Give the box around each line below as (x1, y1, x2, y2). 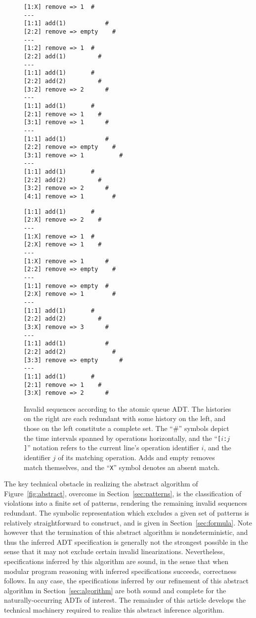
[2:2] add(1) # (24, 52, 102, 60)
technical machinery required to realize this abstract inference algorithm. (4, 604, 224, 615)
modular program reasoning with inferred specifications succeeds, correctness (4, 566, 237, 576)
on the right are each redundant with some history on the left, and (24, 413, 226, 424)
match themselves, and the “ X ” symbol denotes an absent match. (24, 462, 220, 472)
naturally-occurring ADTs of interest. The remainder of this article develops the (4, 595, 246, 605)
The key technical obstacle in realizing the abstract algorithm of (4, 478, 198, 489)
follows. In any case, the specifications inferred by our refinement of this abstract (4, 575, 249, 586)
